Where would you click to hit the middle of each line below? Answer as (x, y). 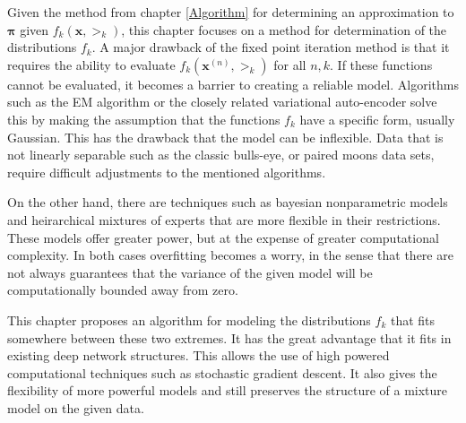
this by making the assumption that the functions (144, 119)
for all (290, 64)
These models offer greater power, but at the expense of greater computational (223, 237)
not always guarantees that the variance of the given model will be (190, 272)
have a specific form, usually (377, 119)
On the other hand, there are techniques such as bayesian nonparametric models (228, 202)
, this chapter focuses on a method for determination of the (284, 29)
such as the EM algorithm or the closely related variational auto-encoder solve (222, 102)
